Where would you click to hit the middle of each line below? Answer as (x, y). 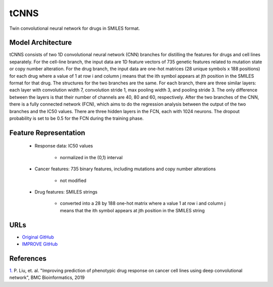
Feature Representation (47, 133)
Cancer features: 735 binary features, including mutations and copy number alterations (125, 169)
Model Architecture (41, 43)
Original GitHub (38, 237)
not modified (73, 180)
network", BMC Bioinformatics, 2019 (47, 277)
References (28, 258)
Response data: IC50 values (64, 146)
